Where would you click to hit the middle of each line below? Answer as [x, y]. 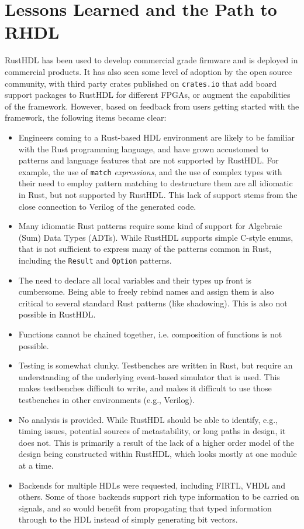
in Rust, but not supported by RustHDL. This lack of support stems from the [158, 194]
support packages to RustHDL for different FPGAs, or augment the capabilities [148, 95]
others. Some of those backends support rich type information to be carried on [159, 496]
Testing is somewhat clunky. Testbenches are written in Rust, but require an [156, 365]
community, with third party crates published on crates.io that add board [141, 83]
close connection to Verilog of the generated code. [107, 206]
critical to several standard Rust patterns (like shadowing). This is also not [153, 303]
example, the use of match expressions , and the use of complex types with [150, 171]
